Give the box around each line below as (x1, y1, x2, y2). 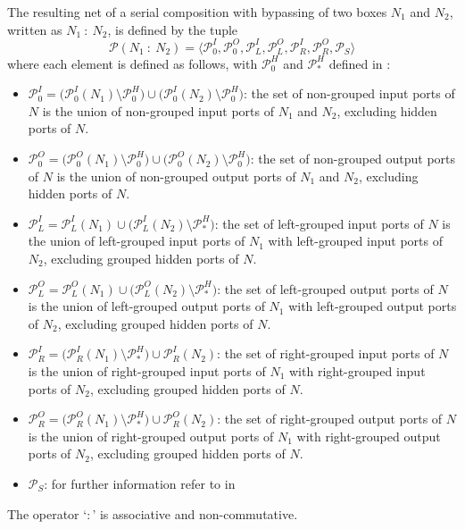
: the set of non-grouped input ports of (244, 84, 455, 103)
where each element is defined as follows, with (7, 54, 258, 72)
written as (7, 20, 62, 38)
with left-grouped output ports (288, 297, 457, 315)
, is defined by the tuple (107, 20, 238, 38)
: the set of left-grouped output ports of (217, 279, 434, 298)
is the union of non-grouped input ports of (42, 101, 275, 120)
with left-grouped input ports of (268, 231, 443, 250)
